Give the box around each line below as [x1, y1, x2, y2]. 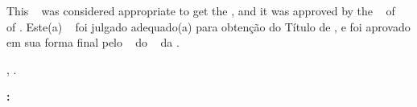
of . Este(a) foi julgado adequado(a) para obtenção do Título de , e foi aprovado [6, 18, 411, 35]
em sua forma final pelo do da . [6, 34, 180, 51]
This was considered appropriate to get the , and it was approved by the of [6, 2, 395, 19]
